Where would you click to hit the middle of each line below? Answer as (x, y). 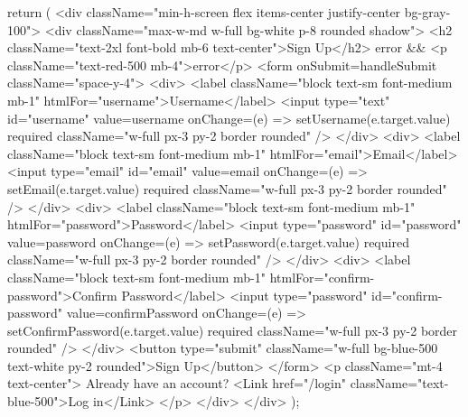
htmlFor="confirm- (322, 277)
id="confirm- (407, 295)
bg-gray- (427, 12)
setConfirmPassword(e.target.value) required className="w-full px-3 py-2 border (233, 330)
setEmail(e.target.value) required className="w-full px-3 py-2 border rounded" (227, 188)
